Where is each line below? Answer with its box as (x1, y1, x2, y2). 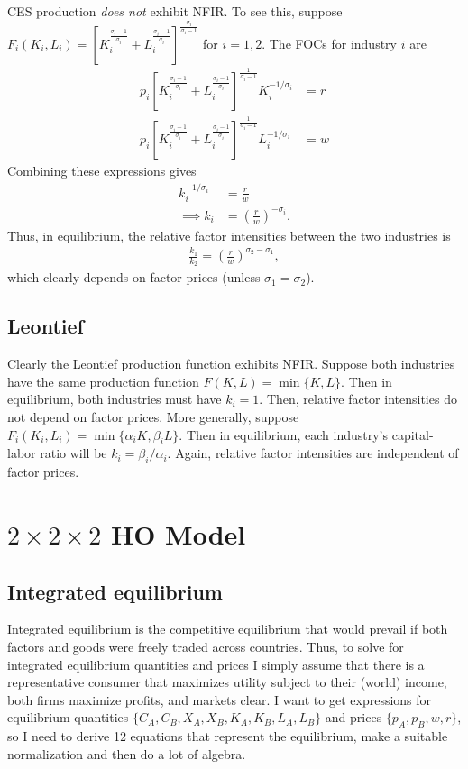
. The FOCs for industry (262, 33, 397, 52)
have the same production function (7, 371, 199, 390)
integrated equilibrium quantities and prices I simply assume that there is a (7, 655, 425, 673)
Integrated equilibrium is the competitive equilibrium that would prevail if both (7, 619, 448, 638)
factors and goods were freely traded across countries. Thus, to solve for (7, 636, 404, 655)
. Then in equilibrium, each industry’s (179, 425, 389, 444)
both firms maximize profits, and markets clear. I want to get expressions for (7, 690, 432, 709)
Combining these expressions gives (7, 161, 197, 180)
